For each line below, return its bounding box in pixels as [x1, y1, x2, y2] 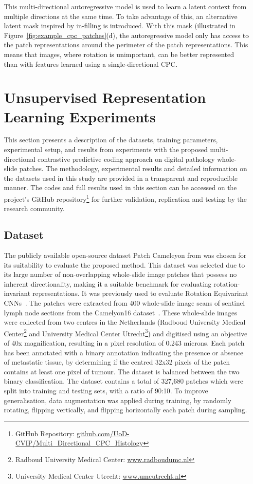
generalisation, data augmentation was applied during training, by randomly [4, 395, 232, 405]
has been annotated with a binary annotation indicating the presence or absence [4, 347, 243, 357]
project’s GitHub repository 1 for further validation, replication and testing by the [4, 193, 247, 204]
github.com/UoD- [76, 428, 129, 438]
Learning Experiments [4, 106, 156, 126]
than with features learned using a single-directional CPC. [4, 58, 178, 69]
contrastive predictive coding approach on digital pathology [37, 154, 215, 164]
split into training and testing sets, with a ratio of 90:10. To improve [4, 386, 208, 396]
